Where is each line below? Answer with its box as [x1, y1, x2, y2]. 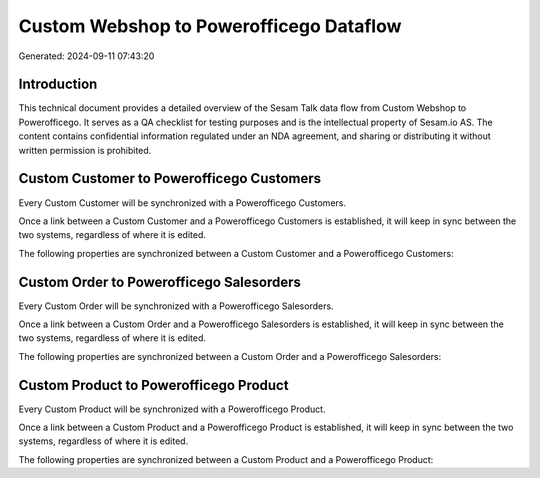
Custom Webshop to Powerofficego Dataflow [18, 15, 402, 37]
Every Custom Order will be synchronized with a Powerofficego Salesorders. [18, 300, 334, 312]
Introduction [18, 76, 98, 93]
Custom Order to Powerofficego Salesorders [18, 273, 302, 290]
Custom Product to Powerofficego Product [18, 376, 289, 394]
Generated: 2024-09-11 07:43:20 [18, 50, 155, 62]
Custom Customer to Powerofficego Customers [18, 170, 322, 187]
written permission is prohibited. [18, 144, 152, 156]
